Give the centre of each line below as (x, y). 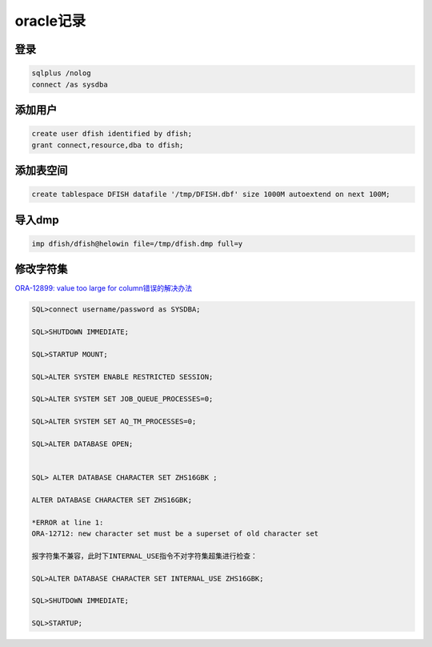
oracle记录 (50, 21)
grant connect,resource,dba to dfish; (108, 145)
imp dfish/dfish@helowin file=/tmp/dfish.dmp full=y (137, 243)
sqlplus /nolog (61, 73)
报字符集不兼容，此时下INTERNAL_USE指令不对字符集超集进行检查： (144, 556)
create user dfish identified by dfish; (112, 134)
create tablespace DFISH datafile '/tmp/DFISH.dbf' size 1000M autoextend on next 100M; (211, 195)
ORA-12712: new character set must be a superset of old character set (175, 534)
